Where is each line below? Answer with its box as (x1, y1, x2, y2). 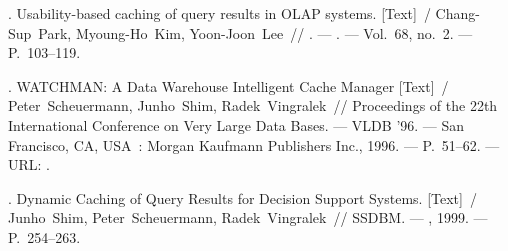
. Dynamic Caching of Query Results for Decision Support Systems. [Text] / (8, 187, 477, 208)
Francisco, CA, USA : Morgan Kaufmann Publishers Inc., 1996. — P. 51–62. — (8, 134, 500, 155)
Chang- (435, 3, 480, 23)
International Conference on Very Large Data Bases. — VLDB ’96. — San (8, 114, 465, 135)
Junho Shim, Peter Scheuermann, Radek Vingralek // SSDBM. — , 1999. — (8, 207, 488, 228)
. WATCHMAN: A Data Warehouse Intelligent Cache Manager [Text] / (8, 75, 449, 96)
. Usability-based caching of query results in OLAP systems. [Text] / (8, 3, 431, 23)
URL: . (8, 154, 50, 175)
